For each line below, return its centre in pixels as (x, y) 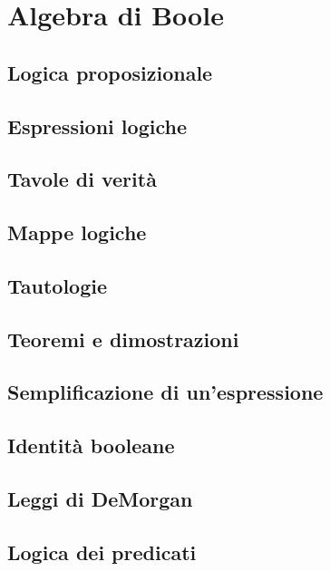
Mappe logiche (77, 232)
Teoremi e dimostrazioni (123, 339)
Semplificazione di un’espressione (165, 392)
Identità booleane (91, 445)
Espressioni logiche (97, 126)
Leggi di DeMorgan (100, 499)
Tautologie (58, 285)
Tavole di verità (82, 179)
